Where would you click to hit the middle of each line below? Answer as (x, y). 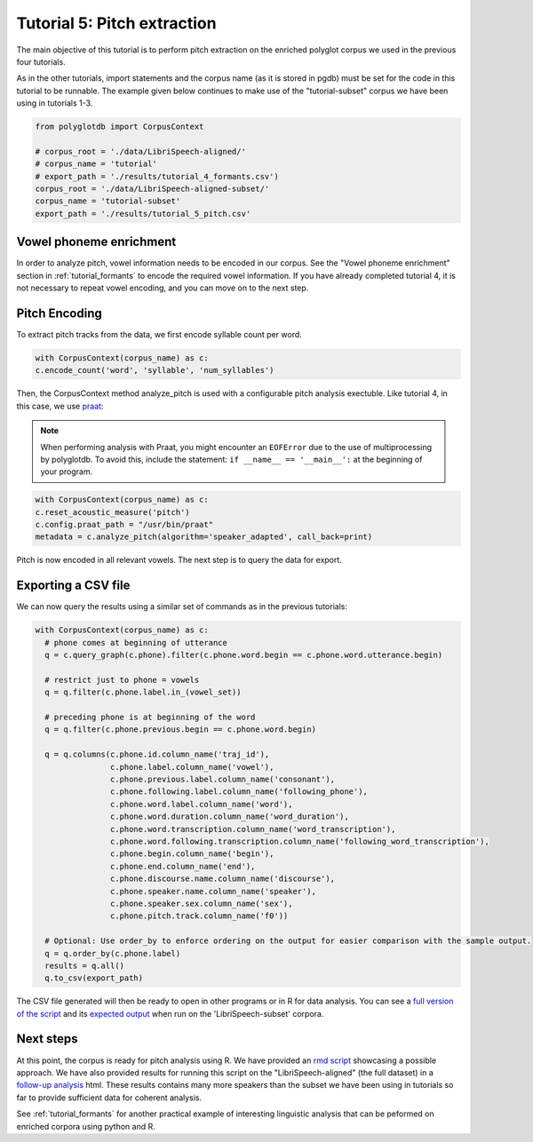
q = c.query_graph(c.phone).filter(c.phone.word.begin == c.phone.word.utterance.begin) (244, 655)
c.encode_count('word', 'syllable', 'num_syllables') (155, 370)
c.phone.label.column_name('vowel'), (192, 767)
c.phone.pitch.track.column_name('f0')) (199, 916)
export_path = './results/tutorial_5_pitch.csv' (143, 214)
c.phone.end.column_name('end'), (183, 866)
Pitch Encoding (59, 313)
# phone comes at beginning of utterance (136, 642)
